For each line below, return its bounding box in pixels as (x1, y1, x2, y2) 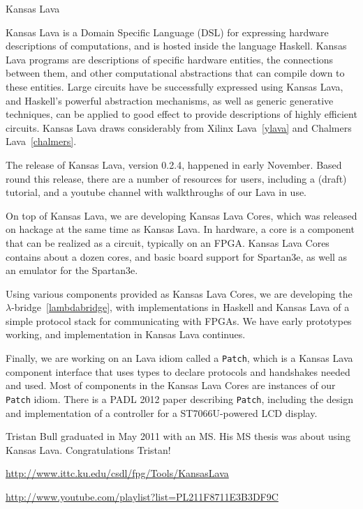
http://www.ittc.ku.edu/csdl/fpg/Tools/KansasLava (6, 466, 229, 480)
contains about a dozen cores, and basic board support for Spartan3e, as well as (6, 249, 348, 264)
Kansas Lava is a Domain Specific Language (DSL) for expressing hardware (6, 24, 329, 39)
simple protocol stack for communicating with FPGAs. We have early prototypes (6, 313, 352, 328)
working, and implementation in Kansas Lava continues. (6, 327, 246, 342)
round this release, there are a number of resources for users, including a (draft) (6, 171, 347, 185)
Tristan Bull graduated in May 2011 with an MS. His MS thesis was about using (6, 429, 350, 443)
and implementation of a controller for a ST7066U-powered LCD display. (6, 405, 318, 420)
